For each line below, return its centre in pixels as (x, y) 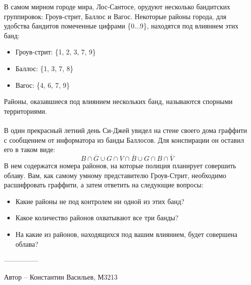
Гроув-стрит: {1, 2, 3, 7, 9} (56, 52)
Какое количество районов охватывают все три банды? (97, 218)
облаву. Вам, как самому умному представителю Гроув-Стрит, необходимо (115, 175)
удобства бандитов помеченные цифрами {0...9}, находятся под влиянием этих (121, 26)
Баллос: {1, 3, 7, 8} (44, 68)
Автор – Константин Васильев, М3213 (61, 276)
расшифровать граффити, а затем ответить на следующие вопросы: (104, 185)
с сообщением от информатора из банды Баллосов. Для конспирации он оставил (124, 140)
